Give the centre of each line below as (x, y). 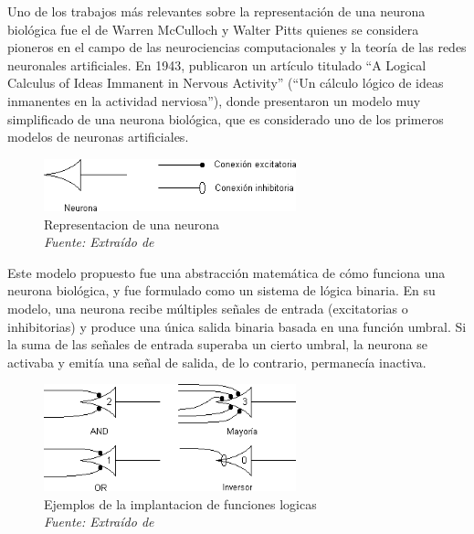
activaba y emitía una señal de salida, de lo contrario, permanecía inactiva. (217, 362)
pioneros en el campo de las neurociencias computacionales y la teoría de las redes (237, 47)
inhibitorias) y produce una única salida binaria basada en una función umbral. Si (237, 326)
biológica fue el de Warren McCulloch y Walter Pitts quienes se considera (213, 29)
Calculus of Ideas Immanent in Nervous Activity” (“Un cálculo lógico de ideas (226, 83)
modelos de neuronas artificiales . (98, 137)
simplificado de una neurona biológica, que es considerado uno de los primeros (226, 118)
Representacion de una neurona (132, 224)
